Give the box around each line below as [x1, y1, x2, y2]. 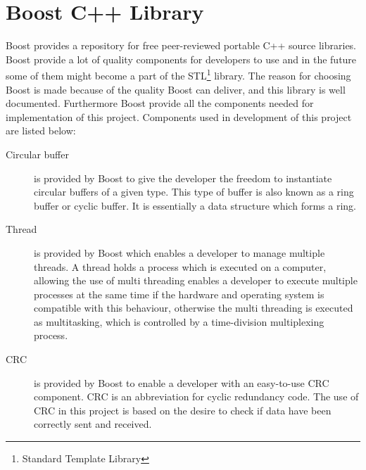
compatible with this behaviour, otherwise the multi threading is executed [34, 300, 353, 315]
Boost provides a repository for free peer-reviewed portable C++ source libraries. [6, 38, 357, 53]
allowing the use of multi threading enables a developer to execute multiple [34, 273, 358, 288]
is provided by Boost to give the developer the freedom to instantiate [34, 170, 332, 185]
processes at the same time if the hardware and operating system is [34, 286, 324, 301]
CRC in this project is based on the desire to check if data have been [34, 402, 332, 417]
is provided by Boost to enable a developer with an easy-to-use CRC [34, 375, 329, 390]
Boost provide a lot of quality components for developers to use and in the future [6, 51, 357, 66]
